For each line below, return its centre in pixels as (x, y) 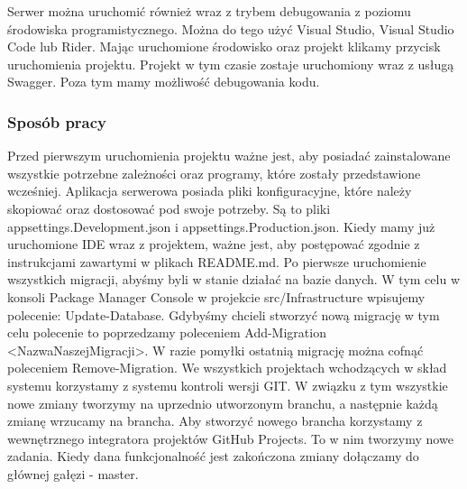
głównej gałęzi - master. (73, 473)
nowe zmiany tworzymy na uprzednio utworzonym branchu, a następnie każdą (223, 403)
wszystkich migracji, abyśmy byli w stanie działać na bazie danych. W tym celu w (233, 279)
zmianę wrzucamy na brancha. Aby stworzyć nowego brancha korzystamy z (215, 421)
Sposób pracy (57, 121)
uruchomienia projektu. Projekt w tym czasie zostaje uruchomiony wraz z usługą (231, 64)
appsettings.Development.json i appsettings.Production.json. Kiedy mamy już (221, 226)
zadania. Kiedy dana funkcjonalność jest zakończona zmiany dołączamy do (213, 456)
